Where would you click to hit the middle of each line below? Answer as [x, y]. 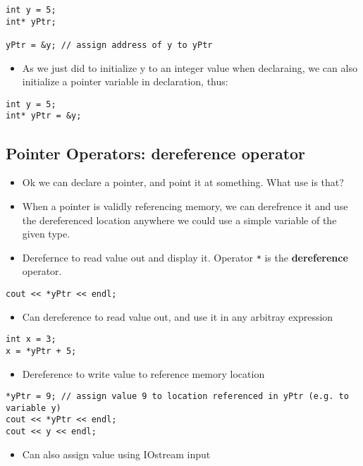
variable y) [33, 408]
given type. [46, 234]
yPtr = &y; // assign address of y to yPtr [109, 45]
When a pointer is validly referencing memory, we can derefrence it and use [185, 206]
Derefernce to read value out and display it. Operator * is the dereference [185, 257]
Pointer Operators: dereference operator [156, 153]
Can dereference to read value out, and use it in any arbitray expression [178, 316]
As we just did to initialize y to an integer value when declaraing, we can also [190, 67]
